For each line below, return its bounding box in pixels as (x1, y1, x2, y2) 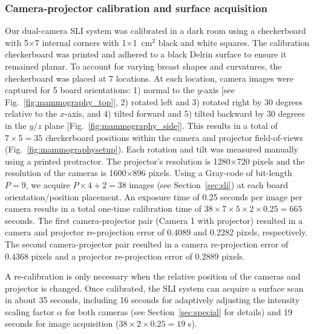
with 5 (5, 36, 28, 48)
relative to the (5, 107, 57, 120)
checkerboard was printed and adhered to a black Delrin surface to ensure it (5, 48, 287, 61)
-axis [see (201, 83, 235, 96)
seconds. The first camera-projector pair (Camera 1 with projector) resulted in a (5, 214, 303, 226)
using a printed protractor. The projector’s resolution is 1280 (5, 154, 231, 167)
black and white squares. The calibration (158, 36, 310, 48)
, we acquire (25, 178, 70, 191)
